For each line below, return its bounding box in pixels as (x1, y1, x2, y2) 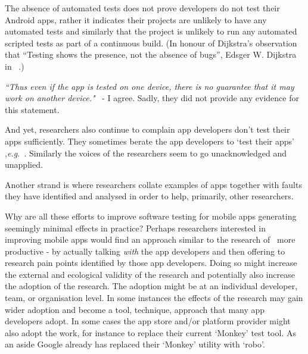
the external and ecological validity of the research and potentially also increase (5, 268, 295, 280)
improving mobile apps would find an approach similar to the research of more (5, 233, 295, 246)
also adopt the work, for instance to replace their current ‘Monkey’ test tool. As (5, 326, 296, 339)
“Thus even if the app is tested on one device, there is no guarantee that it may (5, 80, 294, 92)
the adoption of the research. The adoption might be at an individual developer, (5, 280, 298, 292)
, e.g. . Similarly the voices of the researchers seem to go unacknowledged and (5, 146, 287, 159)
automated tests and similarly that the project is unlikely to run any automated (5, 25, 297, 37)
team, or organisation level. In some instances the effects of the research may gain (5, 292, 303, 304)
